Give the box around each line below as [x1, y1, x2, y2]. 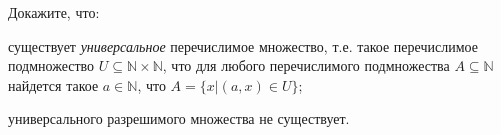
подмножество [8, 55, 95, 76]
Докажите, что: [8, 2, 100, 22]
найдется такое [8, 74, 99, 95]
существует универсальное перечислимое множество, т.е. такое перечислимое [8, 35, 478, 56]
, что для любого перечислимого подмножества [162, 55, 450, 76]
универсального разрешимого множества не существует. [8, 108, 350, 129]
